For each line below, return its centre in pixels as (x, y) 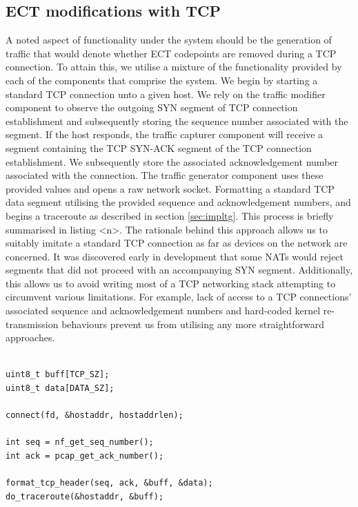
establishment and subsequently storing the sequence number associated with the (177, 121)
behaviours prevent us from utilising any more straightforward (193, 324)
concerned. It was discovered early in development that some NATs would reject (175, 256)
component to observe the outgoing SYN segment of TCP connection (152, 107)
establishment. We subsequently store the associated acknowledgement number (172, 161)
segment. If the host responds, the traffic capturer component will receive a (165, 134)
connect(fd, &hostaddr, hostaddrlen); (95, 415)
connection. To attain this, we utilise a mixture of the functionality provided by (174, 67)
